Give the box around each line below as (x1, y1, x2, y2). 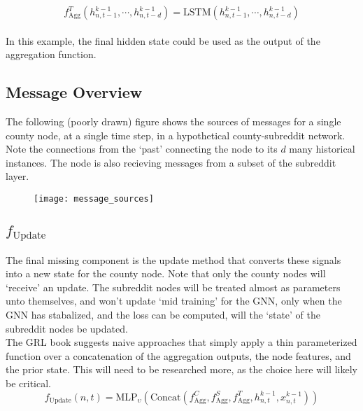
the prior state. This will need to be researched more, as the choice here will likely (6, 362, 357, 377)
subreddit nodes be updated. (6, 321, 128, 335)
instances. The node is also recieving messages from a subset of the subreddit (6, 155, 336, 169)
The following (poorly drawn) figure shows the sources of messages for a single (6, 113, 341, 128)
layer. (6, 169, 29, 183)
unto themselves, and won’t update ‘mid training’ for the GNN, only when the (6, 293, 342, 308)
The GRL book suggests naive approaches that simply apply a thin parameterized (6, 335, 357, 349)
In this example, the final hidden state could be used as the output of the (6, 33, 320, 48)
